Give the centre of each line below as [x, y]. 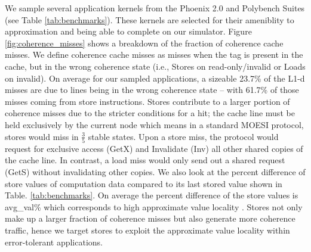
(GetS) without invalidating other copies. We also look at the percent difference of [155, 172]
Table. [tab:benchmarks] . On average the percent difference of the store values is [152, 195]
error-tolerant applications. [54, 242]
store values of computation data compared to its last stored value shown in [144, 183]
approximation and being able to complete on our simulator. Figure [128, 31]
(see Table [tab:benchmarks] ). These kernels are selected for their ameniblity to [150, 19]
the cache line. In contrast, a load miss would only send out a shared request [145, 160]
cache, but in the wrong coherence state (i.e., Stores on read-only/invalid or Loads [155, 66]
